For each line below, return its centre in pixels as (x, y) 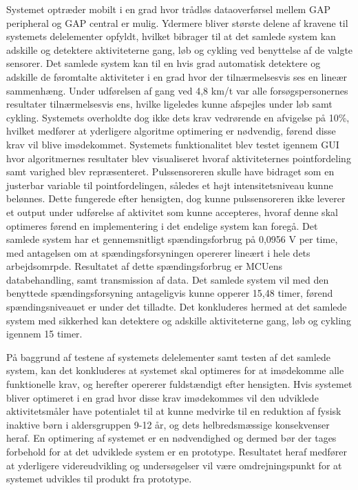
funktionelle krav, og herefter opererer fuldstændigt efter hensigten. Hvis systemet (179, 384)
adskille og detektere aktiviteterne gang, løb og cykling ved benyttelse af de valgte (180, 49)
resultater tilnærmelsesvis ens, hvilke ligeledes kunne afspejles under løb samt (169, 104)
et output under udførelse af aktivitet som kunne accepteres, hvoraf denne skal (172, 212)
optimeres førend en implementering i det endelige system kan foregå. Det (162, 225)
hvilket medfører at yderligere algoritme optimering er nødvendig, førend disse (171, 131)
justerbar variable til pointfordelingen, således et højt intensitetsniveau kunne (170, 185)
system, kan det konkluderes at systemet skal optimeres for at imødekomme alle (175, 370)
